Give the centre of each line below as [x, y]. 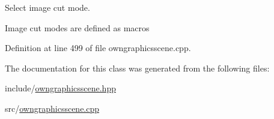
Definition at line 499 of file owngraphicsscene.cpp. [98, 48]
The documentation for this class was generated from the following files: [137, 68]
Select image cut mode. [47, 7]
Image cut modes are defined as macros [77, 27]
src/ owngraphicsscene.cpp [52, 108]
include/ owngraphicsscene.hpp [60, 88]
